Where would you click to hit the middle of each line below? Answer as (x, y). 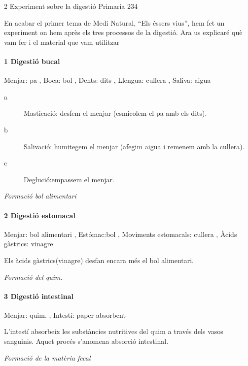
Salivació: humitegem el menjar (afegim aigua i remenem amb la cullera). (134, 146)
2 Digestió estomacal (40, 215)
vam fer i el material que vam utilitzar (62, 42)
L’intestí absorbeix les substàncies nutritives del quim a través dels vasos (114, 331)
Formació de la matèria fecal (47, 357)
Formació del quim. (33, 277)
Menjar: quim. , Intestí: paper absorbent (65, 315)
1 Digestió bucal (32, 61)
